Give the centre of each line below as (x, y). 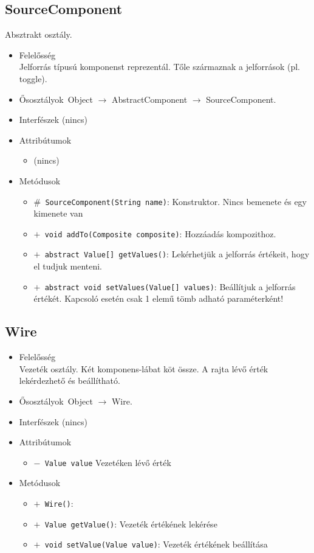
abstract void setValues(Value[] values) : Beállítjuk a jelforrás (170, 286)
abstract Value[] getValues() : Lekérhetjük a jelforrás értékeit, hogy (177, 254)
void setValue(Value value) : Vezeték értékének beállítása (156, 544)
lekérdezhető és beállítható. (70, 381)
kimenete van (58, 213)
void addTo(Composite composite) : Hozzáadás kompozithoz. (160, 233)
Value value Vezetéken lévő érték (108, 462)
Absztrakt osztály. (39, 34)
